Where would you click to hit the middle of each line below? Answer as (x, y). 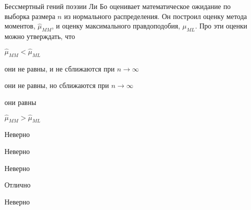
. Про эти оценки (221, 26)
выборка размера (30, 16)
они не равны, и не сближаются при (60, 68)
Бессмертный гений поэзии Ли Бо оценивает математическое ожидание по (118, 6)
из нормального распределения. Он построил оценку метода (155, 16)
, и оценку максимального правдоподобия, (116, 26)
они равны (20, 102)
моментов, (20, 26)
